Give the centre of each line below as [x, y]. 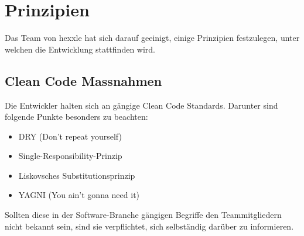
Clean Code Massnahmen [83, 80]
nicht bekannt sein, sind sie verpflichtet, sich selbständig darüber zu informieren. [149, 226]
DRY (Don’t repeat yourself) [70, 136]
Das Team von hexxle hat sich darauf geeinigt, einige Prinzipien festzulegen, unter [152, 38]
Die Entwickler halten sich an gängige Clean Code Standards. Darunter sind [141, 105]
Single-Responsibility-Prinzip [70, 156]
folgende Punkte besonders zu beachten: [76, 117]
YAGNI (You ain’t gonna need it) [79, 195]
